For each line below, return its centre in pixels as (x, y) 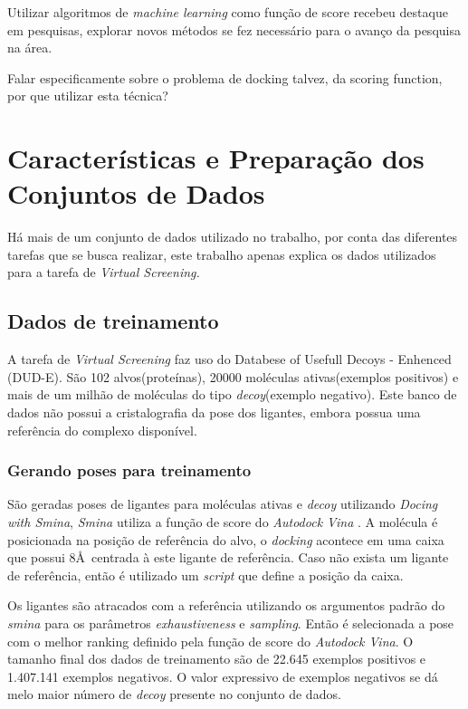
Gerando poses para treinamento (129, 470)
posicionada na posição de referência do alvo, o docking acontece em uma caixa (226, 539)
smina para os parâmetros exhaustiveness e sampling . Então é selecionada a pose (231, 623)
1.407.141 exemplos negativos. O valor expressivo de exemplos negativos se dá (223, 676)
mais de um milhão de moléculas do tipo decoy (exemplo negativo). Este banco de (232, 394)
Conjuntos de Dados (136, 193)
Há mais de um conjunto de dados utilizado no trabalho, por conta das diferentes (233, 237)
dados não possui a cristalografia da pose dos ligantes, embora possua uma (214, 412)
